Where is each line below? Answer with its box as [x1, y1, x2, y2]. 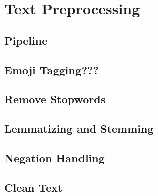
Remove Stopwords [4, 91, 106, 107]
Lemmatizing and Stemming [4, 121, 154, 136]
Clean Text [4, 179, 63, 195]
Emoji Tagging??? [4, 62, 99, 77]
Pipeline [4, 32, 48, 48]
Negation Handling [4, 150, 105, 165]
